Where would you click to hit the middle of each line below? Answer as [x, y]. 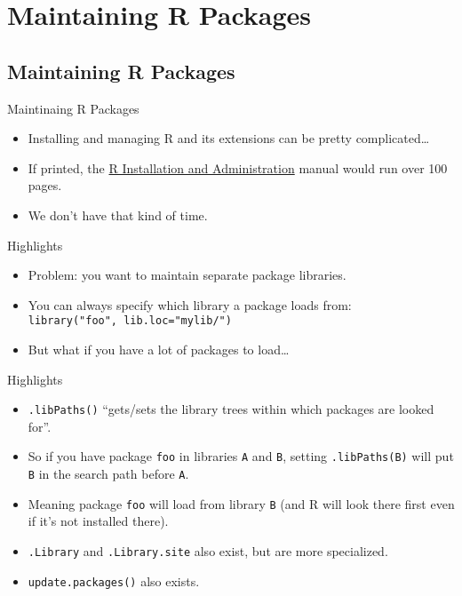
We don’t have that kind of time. [118, 215]
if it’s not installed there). [98, 521]
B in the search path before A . [108, 474]
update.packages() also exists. [114, 580]
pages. [45, 185]
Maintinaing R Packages [73, 108]
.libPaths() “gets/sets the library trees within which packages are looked [231, 409]
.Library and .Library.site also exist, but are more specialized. [208, 550]
